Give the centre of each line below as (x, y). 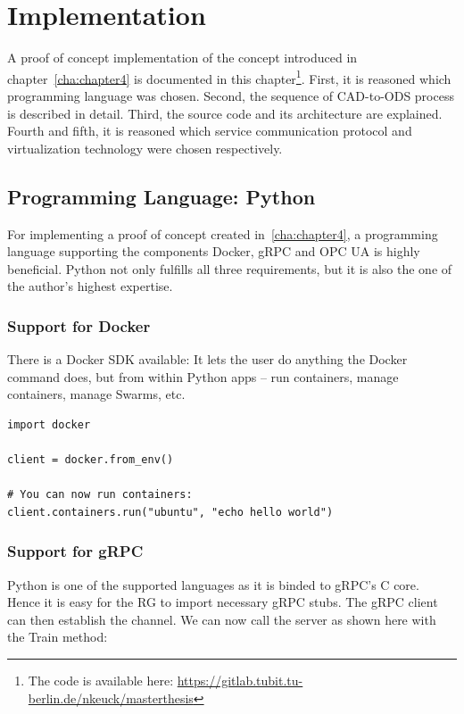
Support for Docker (79, 325)
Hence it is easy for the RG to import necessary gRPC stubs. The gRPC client (223, 602)
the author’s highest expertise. (90, 286)
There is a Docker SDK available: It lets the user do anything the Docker (207, 359)
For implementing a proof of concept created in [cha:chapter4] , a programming (223, 233)
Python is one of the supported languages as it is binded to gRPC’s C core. (213, 584)
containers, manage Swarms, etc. (96, 394)
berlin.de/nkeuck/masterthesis (111, 697)
